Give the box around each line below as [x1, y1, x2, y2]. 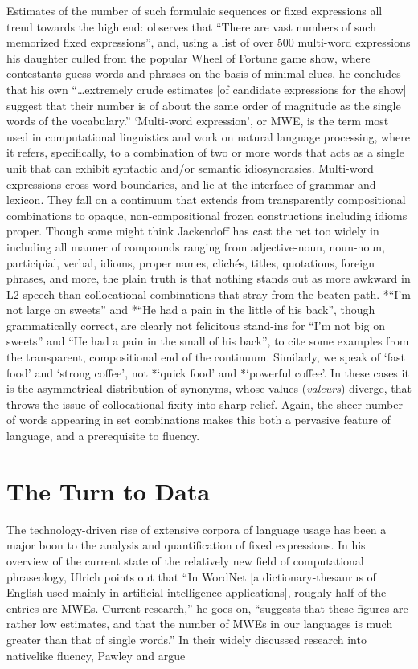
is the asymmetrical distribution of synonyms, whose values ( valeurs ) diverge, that [6, 380, 412, 397]
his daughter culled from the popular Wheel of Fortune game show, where [6, 49, 371, 66]
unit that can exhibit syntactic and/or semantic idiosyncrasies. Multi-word [6, 159, 374, 176]
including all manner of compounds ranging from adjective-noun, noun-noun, [6, 238, 385, 255]
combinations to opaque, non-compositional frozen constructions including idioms [6, 206, 408, 223]
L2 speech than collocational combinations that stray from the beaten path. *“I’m [6, 285, 411, 302]
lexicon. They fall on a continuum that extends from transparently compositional [6, 191, 406, 208]
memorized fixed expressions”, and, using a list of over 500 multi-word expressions [6, 34, 411, 51]
